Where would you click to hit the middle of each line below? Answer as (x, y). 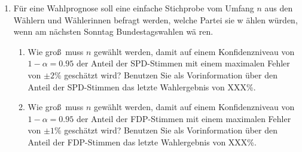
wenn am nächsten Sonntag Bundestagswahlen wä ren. (113, 31)
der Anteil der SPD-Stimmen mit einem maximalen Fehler (183, 63)
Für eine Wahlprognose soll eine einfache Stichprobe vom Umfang (134, 8)
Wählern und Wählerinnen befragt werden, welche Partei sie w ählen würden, (155, 19)
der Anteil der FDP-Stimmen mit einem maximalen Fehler (184, 118)
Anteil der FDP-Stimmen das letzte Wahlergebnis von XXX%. (142, 142)
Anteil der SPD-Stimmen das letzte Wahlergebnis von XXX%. (142, 86)
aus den (279, 8)
